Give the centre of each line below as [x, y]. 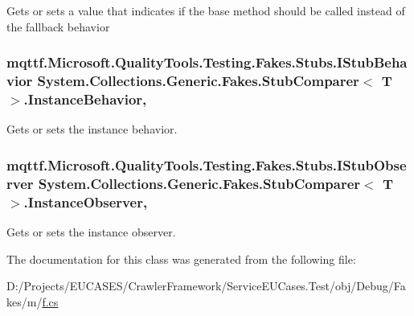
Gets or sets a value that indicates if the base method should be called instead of [206, 10]
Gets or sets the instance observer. [91, 231]
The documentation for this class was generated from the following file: [181, 259]
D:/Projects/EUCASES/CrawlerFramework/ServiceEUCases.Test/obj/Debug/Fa [206, 286]
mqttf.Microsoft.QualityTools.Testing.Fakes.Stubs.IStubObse [207, 164]
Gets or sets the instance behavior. [92, 129]
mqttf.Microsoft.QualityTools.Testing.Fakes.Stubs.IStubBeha [207, 62]
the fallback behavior [58, 26]
